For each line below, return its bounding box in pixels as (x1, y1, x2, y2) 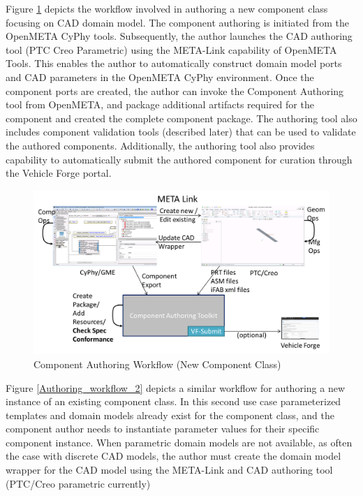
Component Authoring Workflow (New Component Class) (34, 356, 281, 371)
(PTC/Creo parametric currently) (6, 476, 151, 490)
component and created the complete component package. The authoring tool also (6, 110, 357, 125)
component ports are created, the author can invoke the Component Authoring (6, 83, 344, 98)
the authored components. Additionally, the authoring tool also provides (6, 138, 315, 152)
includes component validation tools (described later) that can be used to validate (6, 124, 356, 139)
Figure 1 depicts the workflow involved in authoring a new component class (6, 1, 328, 15)
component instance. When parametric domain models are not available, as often (6, 435, 353, 449)
